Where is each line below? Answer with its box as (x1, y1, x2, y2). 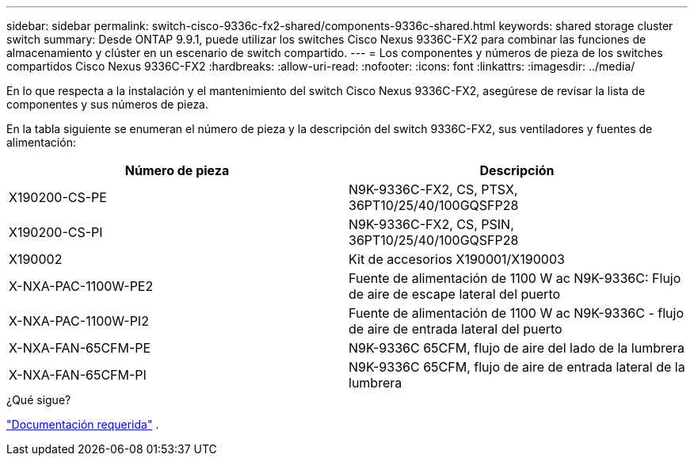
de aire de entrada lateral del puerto (349, 321, 562, 337)
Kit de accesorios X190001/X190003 (349, 251, 565, 267)
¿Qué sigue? (6, 393, 71, 407)
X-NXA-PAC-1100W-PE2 (9, 278, 154, 294)
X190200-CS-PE (9, 189, 107, 205)
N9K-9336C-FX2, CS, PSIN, (349, 216, 514, 232)
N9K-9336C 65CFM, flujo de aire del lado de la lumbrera (349, 340, 685, 356)
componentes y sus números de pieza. (6, 97, 209, 111)
